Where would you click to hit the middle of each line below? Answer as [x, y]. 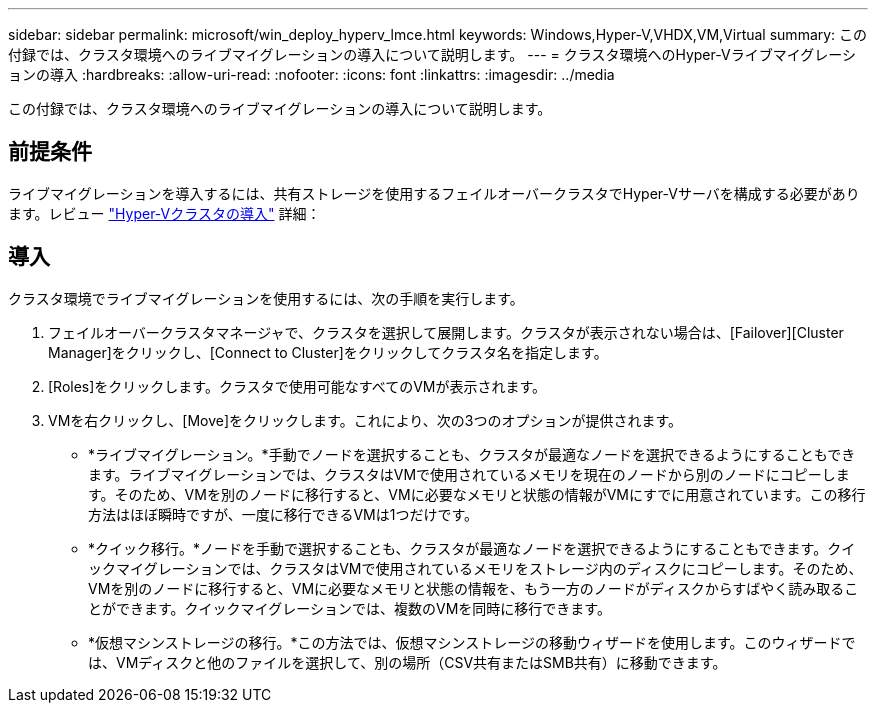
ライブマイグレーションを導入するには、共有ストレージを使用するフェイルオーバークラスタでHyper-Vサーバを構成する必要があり [434, 193]
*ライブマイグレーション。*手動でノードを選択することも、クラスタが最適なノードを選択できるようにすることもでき [472, 454]
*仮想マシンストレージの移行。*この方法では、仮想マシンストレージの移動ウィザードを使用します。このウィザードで [472, 642]
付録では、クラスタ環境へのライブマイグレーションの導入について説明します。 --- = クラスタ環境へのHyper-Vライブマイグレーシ [432, 54]
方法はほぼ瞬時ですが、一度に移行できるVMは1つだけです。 [283, 514]
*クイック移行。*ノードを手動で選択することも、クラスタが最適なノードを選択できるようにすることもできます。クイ [472, 548]
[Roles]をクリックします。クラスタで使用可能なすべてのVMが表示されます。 [297, 386]
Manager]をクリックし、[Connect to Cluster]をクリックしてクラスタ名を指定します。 [328, 352]
